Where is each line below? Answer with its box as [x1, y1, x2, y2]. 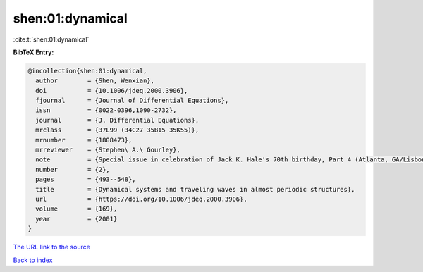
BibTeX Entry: [13, 48, 54, 56]
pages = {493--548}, [35, 175, 137, 183]
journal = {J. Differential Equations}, [35, 116, 200, 124]
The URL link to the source [13, 243, 91, 252]
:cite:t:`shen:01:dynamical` [13, 35, 90, 44]
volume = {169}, [35, 205, 118, 213]
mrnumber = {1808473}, [35, 136, 133, 144]
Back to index [13, 256, 53, 264]
